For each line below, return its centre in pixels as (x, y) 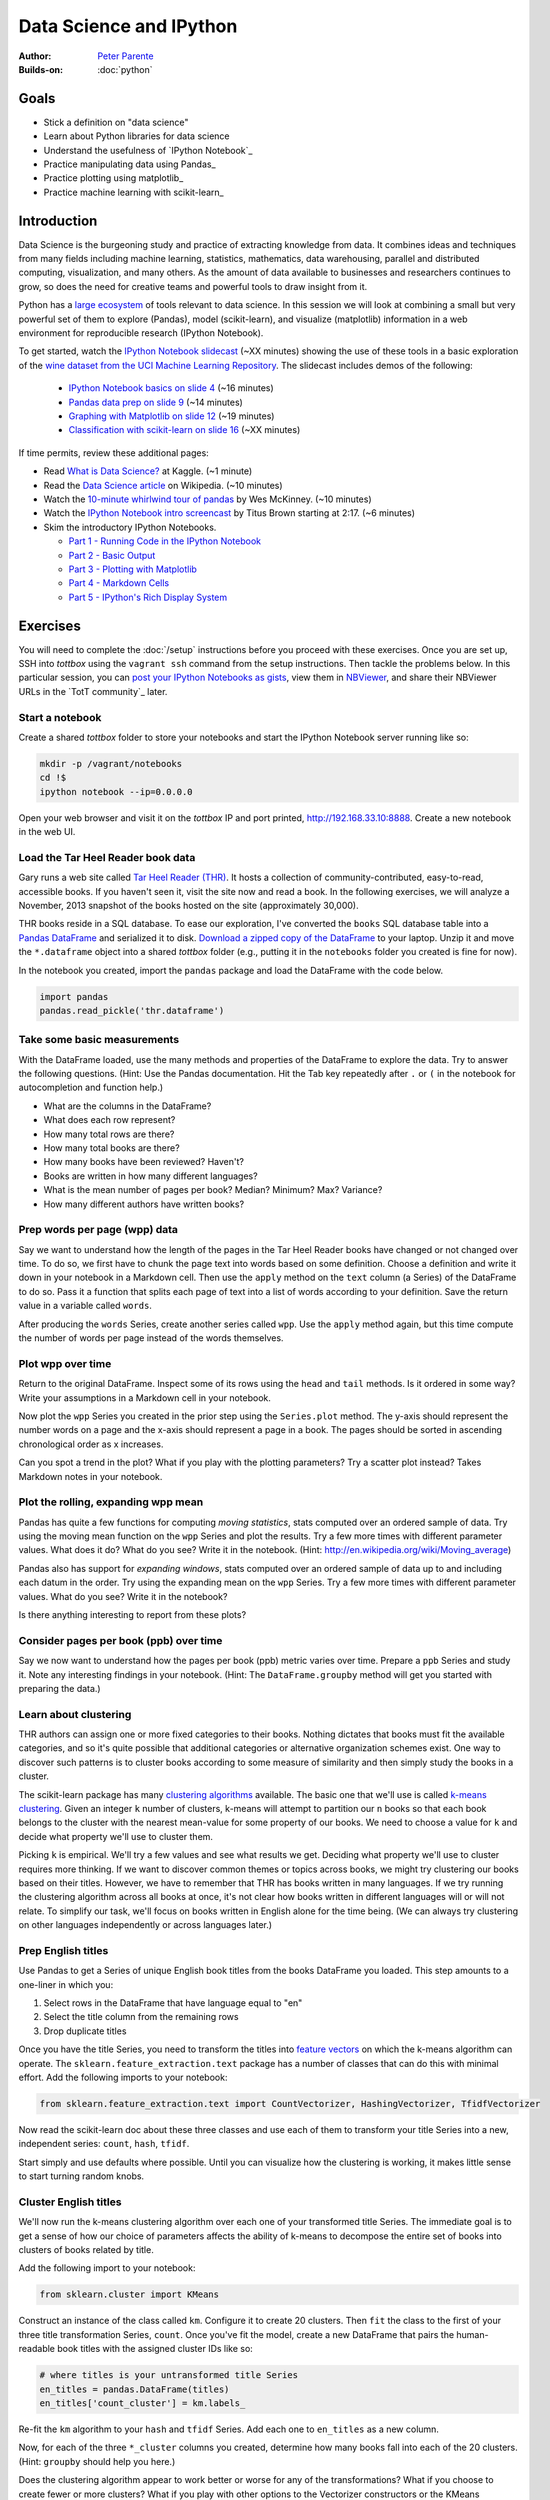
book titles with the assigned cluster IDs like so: (155, 2349)
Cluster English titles (70, 2202)
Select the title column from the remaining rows (141, 2017)
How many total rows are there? (109, 1134)
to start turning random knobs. (81, 2176)
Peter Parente (125, 56)
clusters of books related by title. (86, 2250)
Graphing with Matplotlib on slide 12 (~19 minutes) (171, 416)
